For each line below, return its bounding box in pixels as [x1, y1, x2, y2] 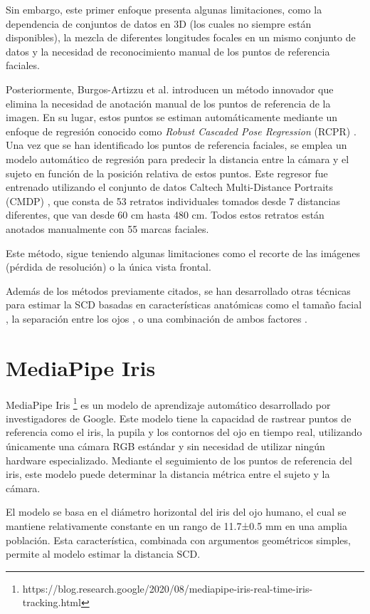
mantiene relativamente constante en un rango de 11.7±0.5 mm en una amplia [6, 519, 348, 533]
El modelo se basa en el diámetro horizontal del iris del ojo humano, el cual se [6, 504, 347, 519]
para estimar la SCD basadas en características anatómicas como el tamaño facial [6, 297, 362, 312]
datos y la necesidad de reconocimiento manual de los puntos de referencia [6, 43, 330, 58]
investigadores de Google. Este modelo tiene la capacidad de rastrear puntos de [6, 410, 351, 425]
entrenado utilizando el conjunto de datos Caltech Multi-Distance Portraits [6, 179, 334, 194]
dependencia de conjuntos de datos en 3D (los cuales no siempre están [6, 16, 312, 31]
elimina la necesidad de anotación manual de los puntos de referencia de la [6, 95, 331, 110]
